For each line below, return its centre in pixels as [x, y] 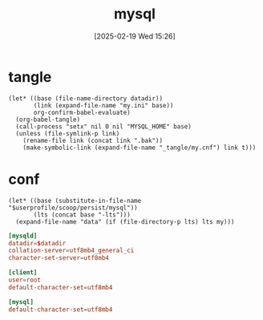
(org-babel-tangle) [48, 119]
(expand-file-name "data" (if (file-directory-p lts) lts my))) [125, 221]
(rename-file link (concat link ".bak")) [93, 140]
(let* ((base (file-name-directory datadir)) [85, 98]
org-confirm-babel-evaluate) [82, 112]
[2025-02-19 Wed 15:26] [135, 36]
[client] [23, 273]
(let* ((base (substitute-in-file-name [75, 201]
